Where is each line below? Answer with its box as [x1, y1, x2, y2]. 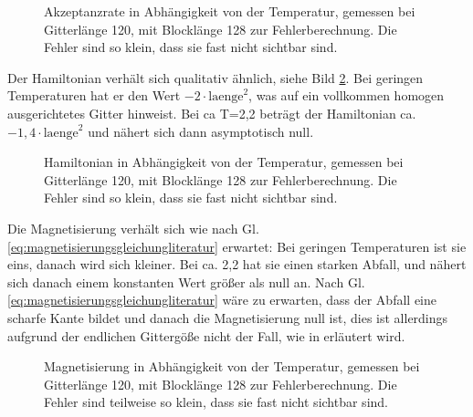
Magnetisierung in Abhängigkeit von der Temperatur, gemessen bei [44, 357, 420, 376]
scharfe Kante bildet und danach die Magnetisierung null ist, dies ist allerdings [7, 308, 448, 327]
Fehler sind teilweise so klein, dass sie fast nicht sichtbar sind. [44, 392, 388, 412]
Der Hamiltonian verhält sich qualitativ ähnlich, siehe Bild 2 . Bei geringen [7, 68, 424, 87]
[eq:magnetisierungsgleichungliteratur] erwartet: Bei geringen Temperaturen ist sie [7, 236, 467, 255]
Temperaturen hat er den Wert [7, 86, 181, 105]
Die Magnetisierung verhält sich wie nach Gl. [7, 218, 259, 237]
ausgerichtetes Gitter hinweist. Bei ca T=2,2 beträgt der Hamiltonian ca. [7, 103, 416, 122]
